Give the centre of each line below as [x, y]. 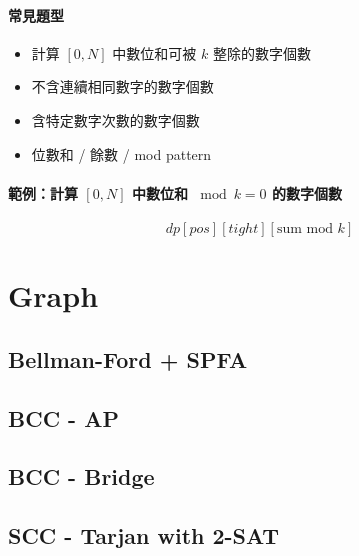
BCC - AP [63, 417]
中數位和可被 [154, 52]
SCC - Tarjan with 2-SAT [144, 535]
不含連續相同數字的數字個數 [122, 86]
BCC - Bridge [81, 476]
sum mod [304, 228]
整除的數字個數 [261, 52]
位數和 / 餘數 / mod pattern [121, 153]
